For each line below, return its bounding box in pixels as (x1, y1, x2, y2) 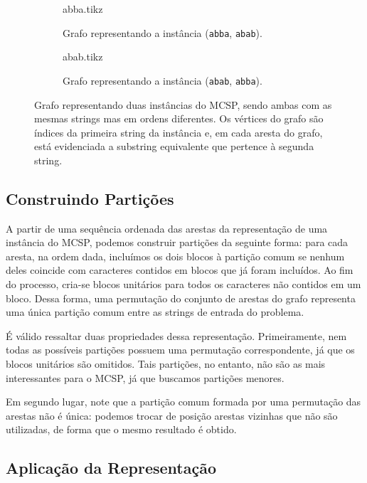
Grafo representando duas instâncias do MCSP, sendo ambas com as (34, 97, 332, 112)
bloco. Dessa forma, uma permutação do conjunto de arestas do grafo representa (6, 290, 356, 305)
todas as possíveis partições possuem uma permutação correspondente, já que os (6, 342, 355, 357)
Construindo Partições (6, 187, 174, 209)
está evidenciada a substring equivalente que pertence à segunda (34, 139, 314, 154)
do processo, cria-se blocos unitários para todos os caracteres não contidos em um (6, 277, 361, 292)
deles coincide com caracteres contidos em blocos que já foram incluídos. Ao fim (6, 262, 353, 277)
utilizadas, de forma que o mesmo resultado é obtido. (6, 422, 237, 437)
